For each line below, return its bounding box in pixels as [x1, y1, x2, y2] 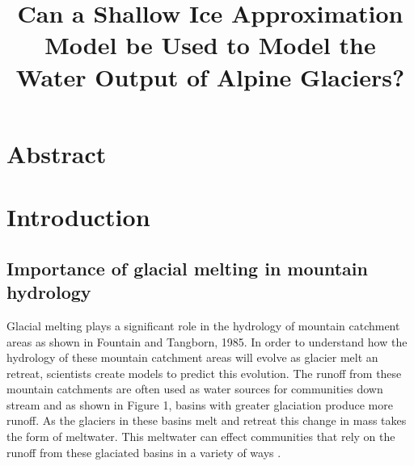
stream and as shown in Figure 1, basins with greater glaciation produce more [6, 396, 393, 413]
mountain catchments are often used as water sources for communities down [6, 380, 383, 397]
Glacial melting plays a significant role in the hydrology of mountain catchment [6, 317, 400, 334]
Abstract [6, 136, 107, 170]
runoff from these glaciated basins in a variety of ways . [6, 443, 281, 460]
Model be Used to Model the [44, 28, 376, 61]
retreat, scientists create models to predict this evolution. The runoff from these [6, 364, 402, 381]
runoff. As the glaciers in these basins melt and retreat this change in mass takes [6, 412, 407, 429]
